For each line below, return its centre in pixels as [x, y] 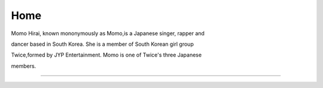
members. [24, 66]
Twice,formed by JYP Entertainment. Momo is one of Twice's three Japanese [106, 55]
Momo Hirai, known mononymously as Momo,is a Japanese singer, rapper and [108, 33]
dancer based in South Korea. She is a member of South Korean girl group [102, 44]
